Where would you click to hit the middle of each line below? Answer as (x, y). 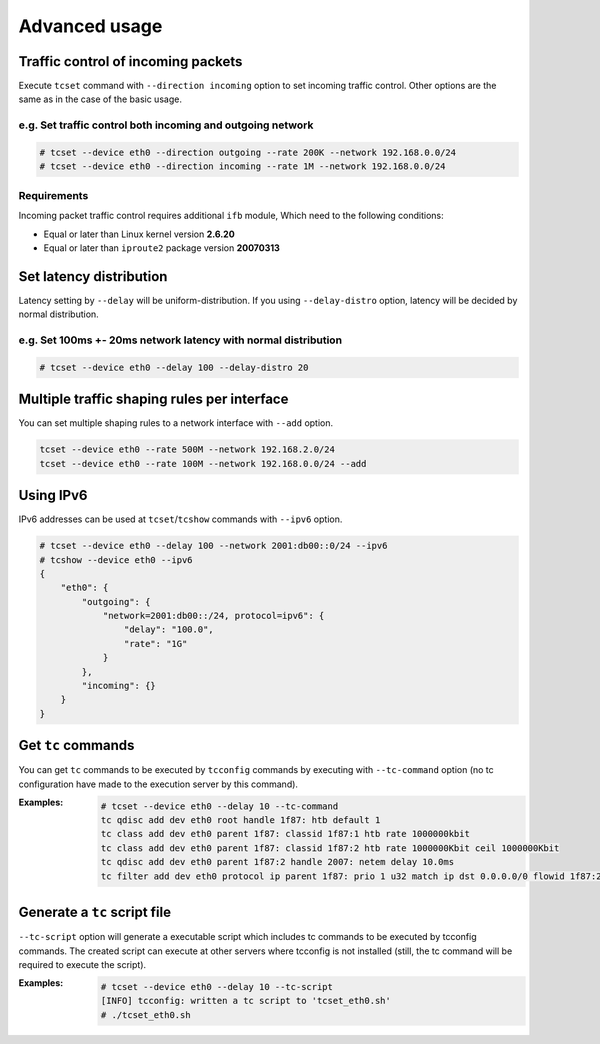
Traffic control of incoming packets (130, 61)
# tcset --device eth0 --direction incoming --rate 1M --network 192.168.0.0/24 (242, 166)
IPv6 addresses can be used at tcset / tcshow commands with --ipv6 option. (180, 519)
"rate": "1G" (155, 643)
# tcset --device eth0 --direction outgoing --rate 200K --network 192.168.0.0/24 (248, 152)
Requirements (53, 195)
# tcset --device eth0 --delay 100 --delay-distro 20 (174, 367)
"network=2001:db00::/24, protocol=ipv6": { (213, 616)
